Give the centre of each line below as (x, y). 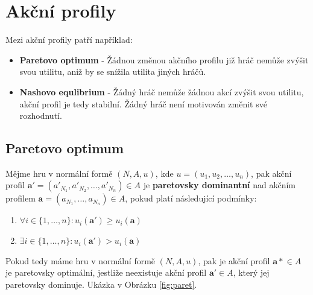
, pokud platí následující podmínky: (191, 198)
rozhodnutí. (41, 116)
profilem (21, 198)
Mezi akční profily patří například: (69, 40)
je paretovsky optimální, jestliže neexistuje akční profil (106, 272)
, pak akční (271, 173)
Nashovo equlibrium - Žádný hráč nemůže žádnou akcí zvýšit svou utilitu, (162, 91)
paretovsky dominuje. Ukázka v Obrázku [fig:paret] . (101, 284)
